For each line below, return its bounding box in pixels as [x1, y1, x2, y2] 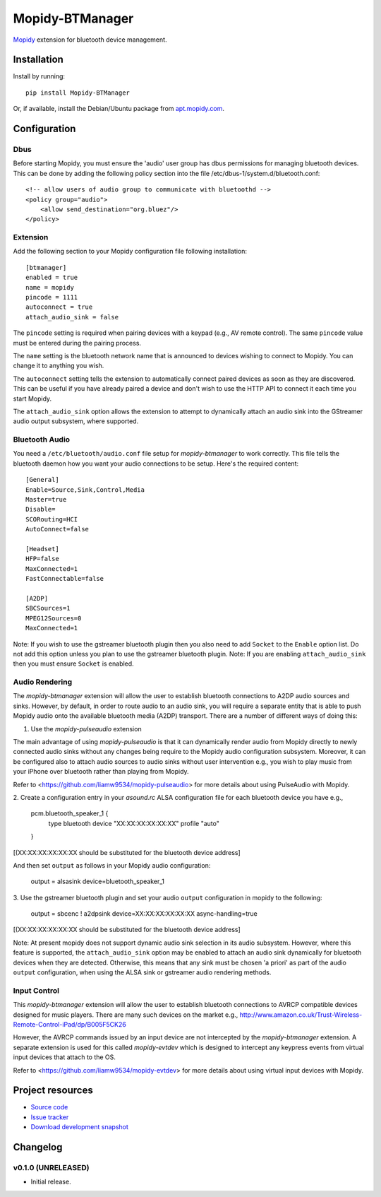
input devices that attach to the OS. [13, 1053, 116, 1061]
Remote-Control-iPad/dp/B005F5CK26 [13, 1020, 126, 1028]
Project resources [13, 1085, 93, 1097]
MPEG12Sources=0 [25, 614, 82, 622]
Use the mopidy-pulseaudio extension [30, 724, 142, 733]
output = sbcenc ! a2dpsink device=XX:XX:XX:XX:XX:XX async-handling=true [30, 909, 258, 918]
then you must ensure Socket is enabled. [13, 659, 134, 668]
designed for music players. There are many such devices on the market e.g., [13, 1010, 238, 1019]
